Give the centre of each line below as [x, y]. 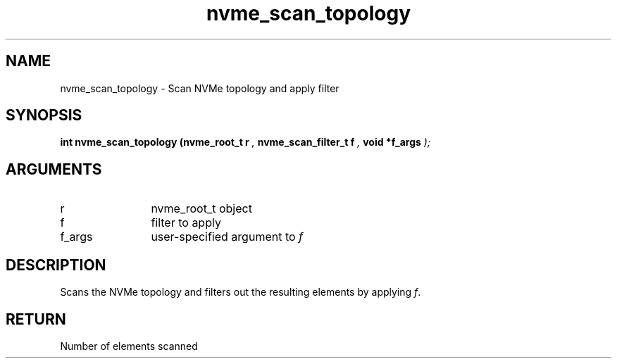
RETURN [36, 319]
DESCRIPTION [56, 265]
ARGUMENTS [54, 169]
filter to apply [186, 223]
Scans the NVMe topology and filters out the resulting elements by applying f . [241, 292]
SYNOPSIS [44, 115]
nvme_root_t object [201, 209]
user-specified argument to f [227, 237]
